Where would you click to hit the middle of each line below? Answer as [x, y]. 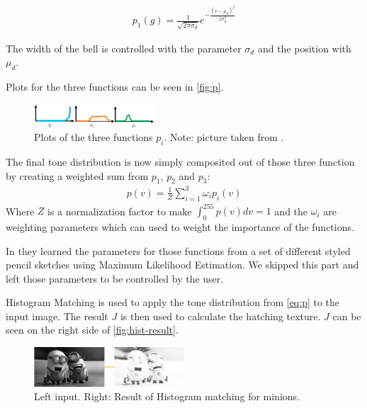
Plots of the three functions [94, 137]
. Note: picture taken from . [224, 137]
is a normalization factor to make [119, 211]
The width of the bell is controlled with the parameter [124, 48]
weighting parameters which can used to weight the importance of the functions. [180, 226]
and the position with [304, 48]
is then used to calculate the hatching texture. [220, 316]
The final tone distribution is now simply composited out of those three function [180, 161]
